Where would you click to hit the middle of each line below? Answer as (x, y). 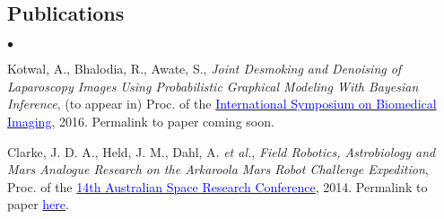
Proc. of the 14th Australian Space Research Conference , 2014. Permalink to (218, 186)
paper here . (38, 204)
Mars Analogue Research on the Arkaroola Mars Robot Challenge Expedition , (218, 169)
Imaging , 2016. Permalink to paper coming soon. (141, 121)
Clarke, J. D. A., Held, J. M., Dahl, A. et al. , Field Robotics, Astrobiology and (222, 151)
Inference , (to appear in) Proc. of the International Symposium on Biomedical (222, 104)
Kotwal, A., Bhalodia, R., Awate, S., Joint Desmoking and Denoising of (205, 69)
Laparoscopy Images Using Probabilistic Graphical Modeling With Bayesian (213, 86)
